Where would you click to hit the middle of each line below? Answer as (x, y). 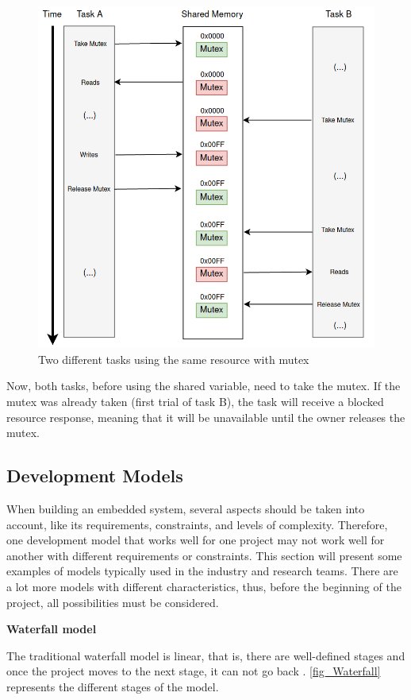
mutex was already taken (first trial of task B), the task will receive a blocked (195, 402)
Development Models (95, 476)
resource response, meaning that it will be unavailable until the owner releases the (206, 417)
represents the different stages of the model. (113, 686)
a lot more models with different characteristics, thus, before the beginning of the (204, 586)
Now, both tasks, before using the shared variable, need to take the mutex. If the (204, 386)
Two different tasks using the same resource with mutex (174, 359)
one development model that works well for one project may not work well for (196, 540)
